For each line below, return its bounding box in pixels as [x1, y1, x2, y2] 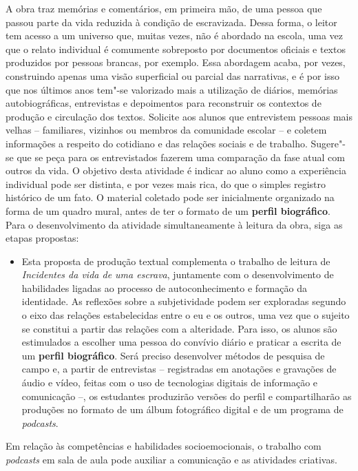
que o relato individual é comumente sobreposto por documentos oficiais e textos [6, 41, 346, 56]
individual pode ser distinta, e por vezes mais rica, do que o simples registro [6, 176, 326, 191]
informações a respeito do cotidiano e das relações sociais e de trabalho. [6, 136, 308, 150]
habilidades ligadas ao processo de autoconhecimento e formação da [21, 280, 307, 295]
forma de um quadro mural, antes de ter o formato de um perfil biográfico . [6, 203, 330, 218]
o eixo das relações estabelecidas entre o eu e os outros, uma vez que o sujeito [21, 308, 350, 322]
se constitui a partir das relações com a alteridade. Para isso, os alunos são [21, 321, 337, 335]
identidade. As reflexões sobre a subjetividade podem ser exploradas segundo [21, 294, 346, 308]
